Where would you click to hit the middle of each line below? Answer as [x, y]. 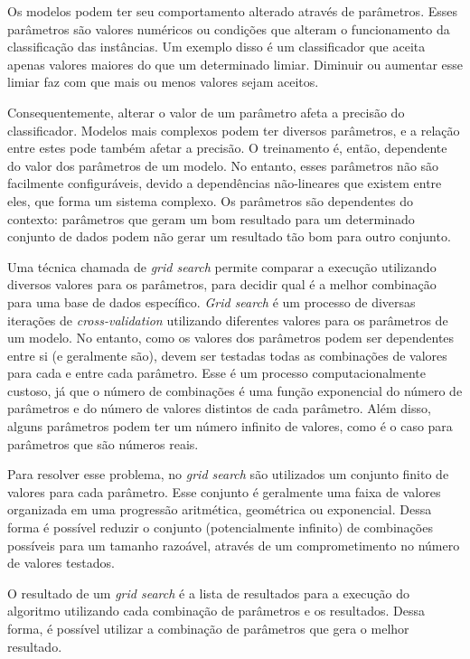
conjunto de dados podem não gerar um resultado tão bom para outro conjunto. [229, 236]
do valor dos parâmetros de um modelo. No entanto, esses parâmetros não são [223, 165]
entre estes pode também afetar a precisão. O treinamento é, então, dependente [227, 148]
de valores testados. [61, 563]
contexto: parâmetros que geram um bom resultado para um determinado [211, 218]
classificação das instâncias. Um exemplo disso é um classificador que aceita [216, 47]
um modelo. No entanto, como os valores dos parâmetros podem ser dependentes [231, 338]
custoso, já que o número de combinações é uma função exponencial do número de [235, 390]
